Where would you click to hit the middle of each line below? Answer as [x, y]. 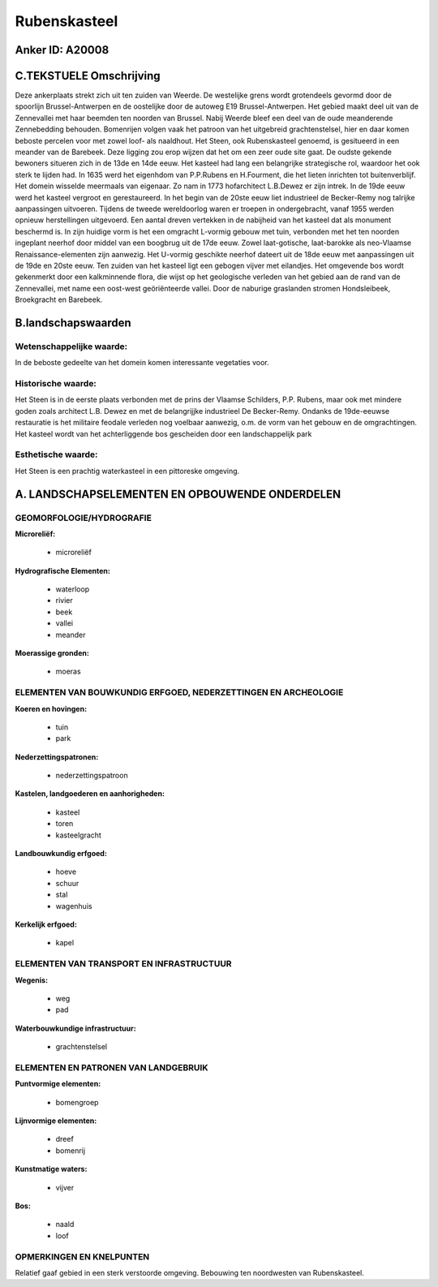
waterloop [73, 589]
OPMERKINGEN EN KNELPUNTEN [82, 1256]
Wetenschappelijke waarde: [71, 346]
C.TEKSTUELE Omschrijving [88, 76]
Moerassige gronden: [52, 653]
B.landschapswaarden [73, 323]
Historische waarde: [56, 384]
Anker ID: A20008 [62, 50]
